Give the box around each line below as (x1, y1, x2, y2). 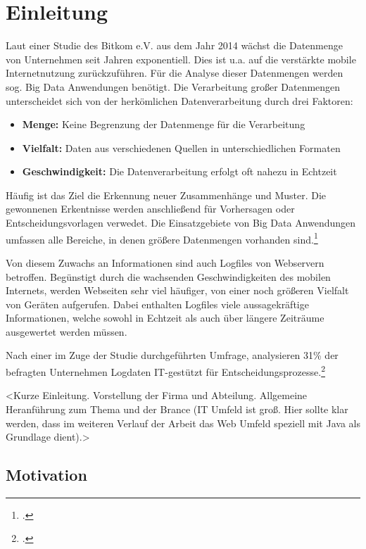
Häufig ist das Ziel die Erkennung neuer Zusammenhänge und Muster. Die (6, 187, 327, 202)
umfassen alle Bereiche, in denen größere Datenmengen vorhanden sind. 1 (6, 229, 318, 246)
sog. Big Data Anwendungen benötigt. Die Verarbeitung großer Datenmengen (6, 79, 341, 94)
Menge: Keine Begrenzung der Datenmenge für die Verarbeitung (22, 117, 305, 132)
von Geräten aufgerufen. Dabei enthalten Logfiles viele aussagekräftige (6, 296, 309, 311)
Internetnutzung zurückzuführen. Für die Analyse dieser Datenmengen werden (6, 65, 343, 80)
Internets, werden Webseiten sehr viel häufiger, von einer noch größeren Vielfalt (6, 283, 349, 298)
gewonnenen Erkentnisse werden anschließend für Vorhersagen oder (6, 201, 295, 216)
